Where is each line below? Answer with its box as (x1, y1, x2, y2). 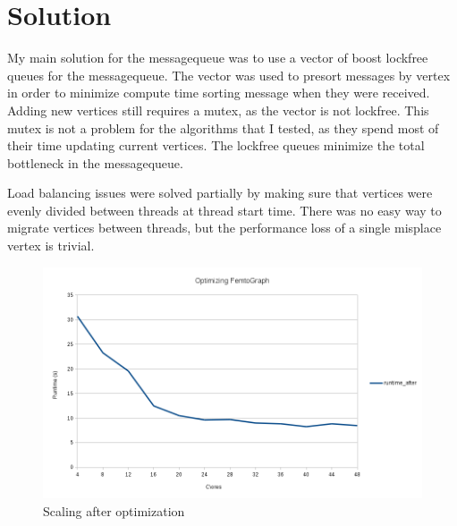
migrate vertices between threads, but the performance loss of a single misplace (7, 218, 442, 237)
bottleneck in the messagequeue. (7, 153, 183, 172)
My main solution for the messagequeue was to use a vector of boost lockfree (7, 48, 428, 67)
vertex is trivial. (7, 236, 95, 255)
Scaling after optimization (43, 501, 185, 520)
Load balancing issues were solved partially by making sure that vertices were (7, 183, 433, 202)
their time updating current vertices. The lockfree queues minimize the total (7, 136, 425, 155)
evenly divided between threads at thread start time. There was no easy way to (7, 200, 442, 219)
